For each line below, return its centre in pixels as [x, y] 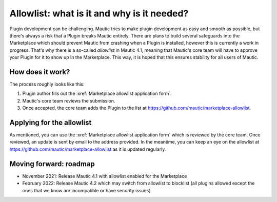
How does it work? [40, 72]
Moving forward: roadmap [52, 164]
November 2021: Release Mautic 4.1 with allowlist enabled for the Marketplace [105, 176]
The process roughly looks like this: [47, 84]
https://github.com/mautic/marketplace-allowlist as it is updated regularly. [88, 149]
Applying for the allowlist [51, 123]
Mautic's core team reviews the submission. [69, 100]
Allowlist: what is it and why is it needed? [99, 13]
